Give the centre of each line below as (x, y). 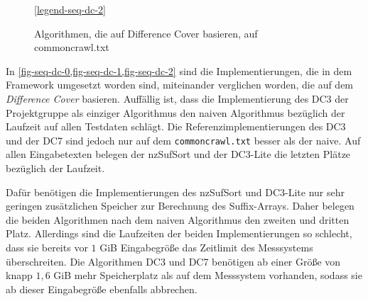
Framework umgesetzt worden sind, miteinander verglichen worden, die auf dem (180, 85)
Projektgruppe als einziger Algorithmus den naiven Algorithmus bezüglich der (175, 112)
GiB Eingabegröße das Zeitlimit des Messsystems (206, 247)
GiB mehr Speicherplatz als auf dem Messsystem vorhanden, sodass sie (208, 275)
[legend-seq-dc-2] (70, 9)
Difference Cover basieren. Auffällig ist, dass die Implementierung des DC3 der (177, 98)
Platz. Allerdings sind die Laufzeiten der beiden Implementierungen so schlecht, (179, 233)
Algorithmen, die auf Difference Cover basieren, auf (146, 33)
